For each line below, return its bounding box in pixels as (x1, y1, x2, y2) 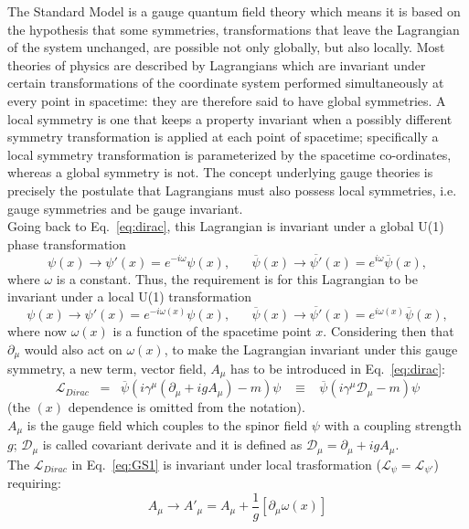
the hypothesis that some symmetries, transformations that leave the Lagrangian (7, 19, 460, 38)
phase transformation (7, 234, 126, 253)
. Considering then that (323, 321, 454, 340)
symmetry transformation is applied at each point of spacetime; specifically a (7, 127, 439, 146)
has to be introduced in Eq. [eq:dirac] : (230, 358, 446, 377)
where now (7, 321, 67, 340)
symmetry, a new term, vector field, (7, 358, 207, 377)
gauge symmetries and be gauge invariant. (7, 198, 243, 217)
